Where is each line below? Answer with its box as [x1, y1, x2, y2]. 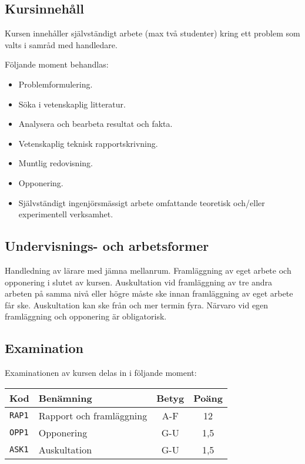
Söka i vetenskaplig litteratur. [18, 97, 126, 110]
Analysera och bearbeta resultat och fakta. [18, 117, 173, 130]
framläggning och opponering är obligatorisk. [5, 310, 167, 322]
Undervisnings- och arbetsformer [5, 237, 209, 255]
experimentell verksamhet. [18, 208, 113, 220]
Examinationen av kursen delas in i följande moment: [5, 367, 197, 379]
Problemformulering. [18, 78, 93, 90]
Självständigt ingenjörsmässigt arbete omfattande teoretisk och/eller [18, 196, 265, 209]
